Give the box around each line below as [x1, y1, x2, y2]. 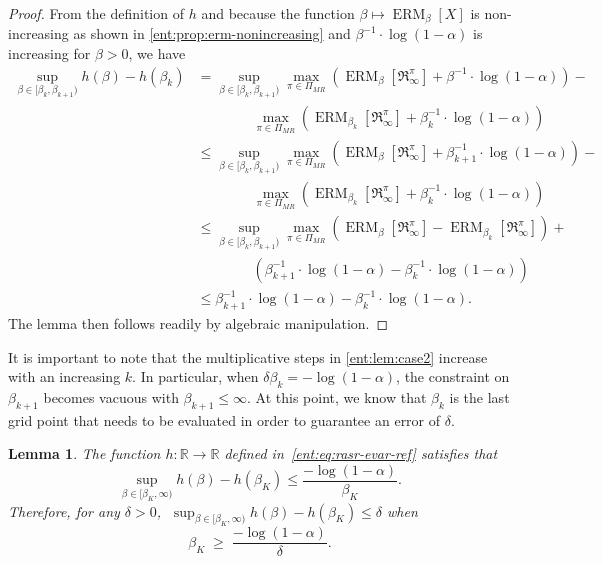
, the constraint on [396, 366, 510, 387]
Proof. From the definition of [8, 3, 184, 23]
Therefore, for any [8, 500, 120, 521]
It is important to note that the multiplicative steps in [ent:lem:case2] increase [8, 346, 488, 367]
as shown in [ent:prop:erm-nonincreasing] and [73, 23, 351, 44]
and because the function [201, 3, 355, 23]
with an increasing [8, 366, 121, 387]
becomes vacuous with [43, 386, 179, 407]
